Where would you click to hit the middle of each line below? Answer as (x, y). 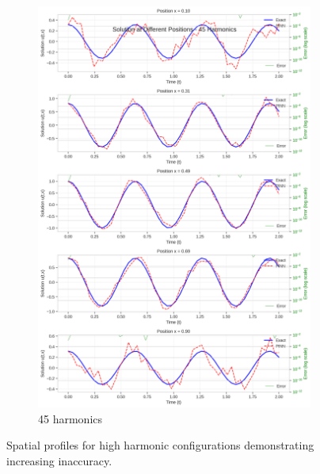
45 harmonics (70, 418)
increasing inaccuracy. (59, 460)
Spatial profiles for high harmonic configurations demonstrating (160, 445)
